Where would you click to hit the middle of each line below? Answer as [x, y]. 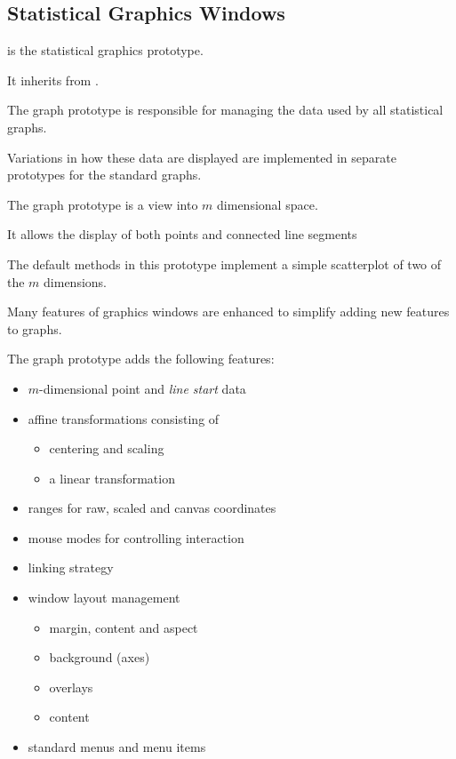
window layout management [104, 598]
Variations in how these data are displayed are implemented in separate [202, 157]
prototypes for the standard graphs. [104, 175]
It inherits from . [53, 80]
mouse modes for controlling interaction [136, 537]
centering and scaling [107, 448]
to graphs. [35, 328]
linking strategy [71, 567]
